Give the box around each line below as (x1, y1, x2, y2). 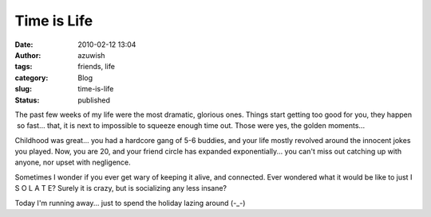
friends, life (77, 62, 116, 72)
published (77, 95, 111, 105)
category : (14, 72, 49, 83)
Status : (14, 95, 40, 105)
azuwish (77, 50, 105, 60)
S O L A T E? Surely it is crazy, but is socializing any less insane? (14, 184, 227, 193)
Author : (14, 50, 42, 60)
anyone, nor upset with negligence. (14, 157, 131, 167)
